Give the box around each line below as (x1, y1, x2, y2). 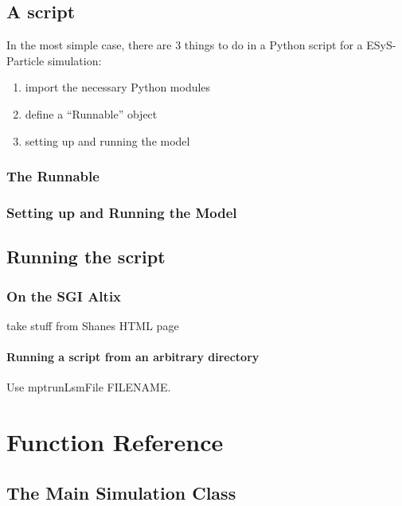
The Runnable (6, 166, 100, 186)
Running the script (6, 244, 166, 269)
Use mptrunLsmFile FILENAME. (6, 379, 171, 395)
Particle (6, 52, 45, 68)
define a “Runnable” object (25, 105, 158, 122)
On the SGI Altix (6, 286, 122, 306)
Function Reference (6, 426, 224, 458)
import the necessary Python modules (25, 79, 211, 95)
